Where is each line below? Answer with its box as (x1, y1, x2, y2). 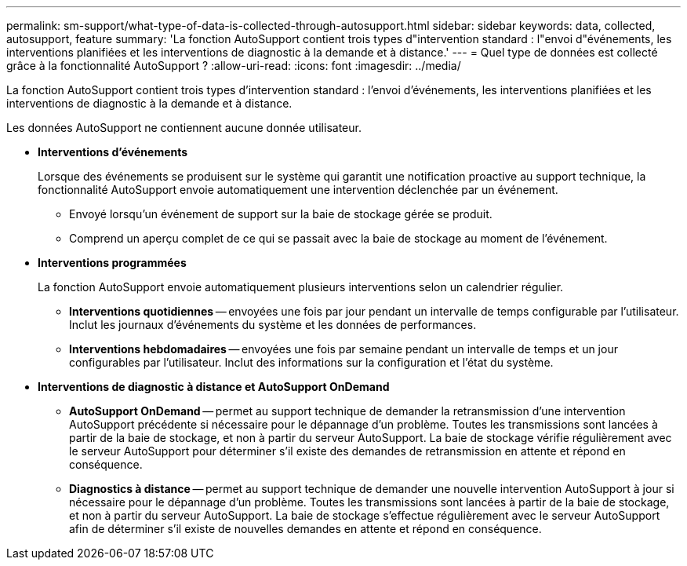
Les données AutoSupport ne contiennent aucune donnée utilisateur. (6, 121, 362, 134)
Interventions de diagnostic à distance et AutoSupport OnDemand (38, 380, 390, 393)
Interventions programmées (38, 256, 187, 269)
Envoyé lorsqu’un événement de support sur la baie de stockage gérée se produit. (69, 207, 493, 221)
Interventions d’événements (38, 145, 188, 159)
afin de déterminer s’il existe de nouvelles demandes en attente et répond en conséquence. (69, 522, 542, 535)
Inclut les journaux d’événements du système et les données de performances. (69, 318, 477, 331)
